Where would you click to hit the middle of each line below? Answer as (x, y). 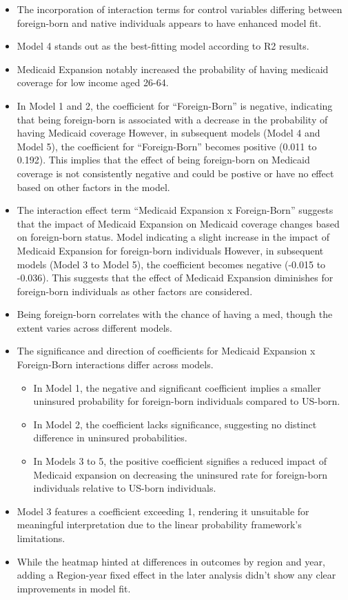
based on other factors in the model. (93, 187)
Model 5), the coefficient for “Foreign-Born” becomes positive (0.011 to (167, 146)
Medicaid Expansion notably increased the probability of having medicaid (173, 69)
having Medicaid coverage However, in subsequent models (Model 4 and (168, 133)
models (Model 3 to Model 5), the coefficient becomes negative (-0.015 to (171, 264)
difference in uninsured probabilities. (110, 438)
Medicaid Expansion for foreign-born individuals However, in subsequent (170, 250)
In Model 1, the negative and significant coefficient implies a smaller (177, 387)
